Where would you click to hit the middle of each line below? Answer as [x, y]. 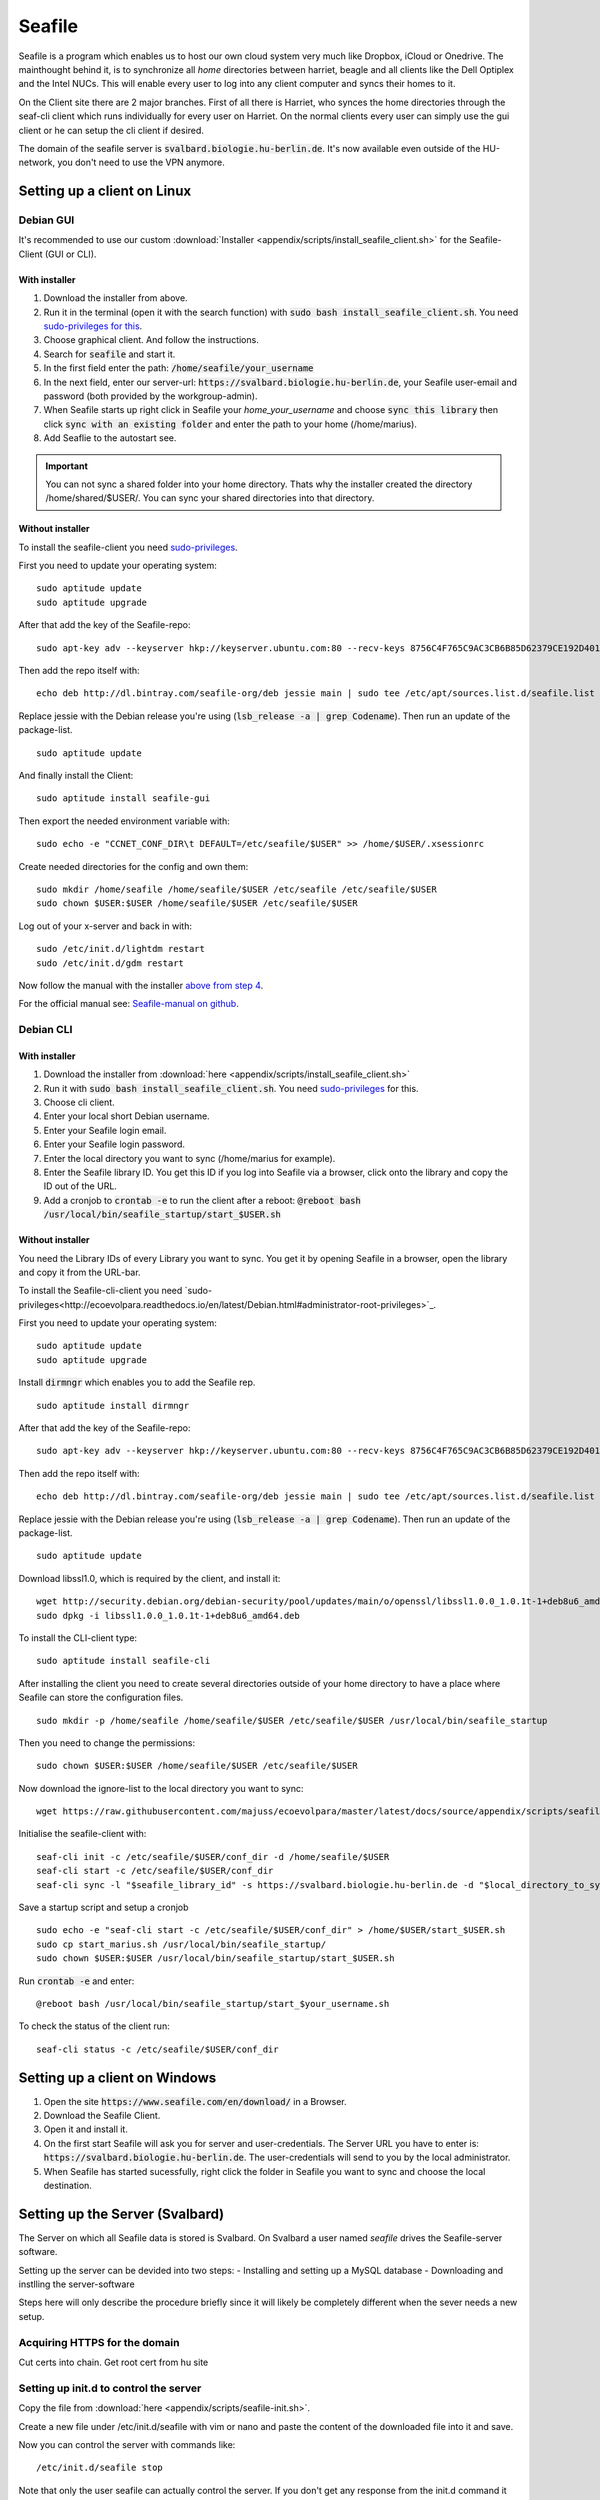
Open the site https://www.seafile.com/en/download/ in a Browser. [195, 2101]
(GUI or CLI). [70, 254]
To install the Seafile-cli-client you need [100, 1291]
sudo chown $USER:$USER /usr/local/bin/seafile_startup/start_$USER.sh [215, 1958]
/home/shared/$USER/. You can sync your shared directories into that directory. [210, 498]
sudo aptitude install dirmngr [113, 1405]
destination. [67, 2186]
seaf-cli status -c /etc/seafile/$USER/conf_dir [157, 2049]
